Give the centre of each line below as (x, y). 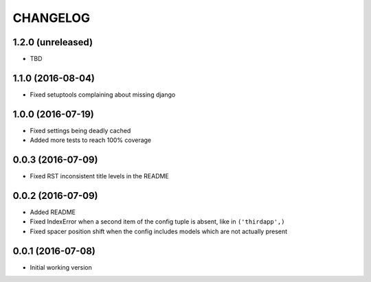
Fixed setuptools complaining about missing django (103, 94)
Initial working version (61, 267)
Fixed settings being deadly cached (80, 130)
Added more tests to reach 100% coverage (91, 140)
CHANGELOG (52, 18)
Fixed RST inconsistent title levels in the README (100, 176)
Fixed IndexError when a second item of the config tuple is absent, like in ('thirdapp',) (157, 222)
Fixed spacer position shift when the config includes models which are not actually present (159, 231)
